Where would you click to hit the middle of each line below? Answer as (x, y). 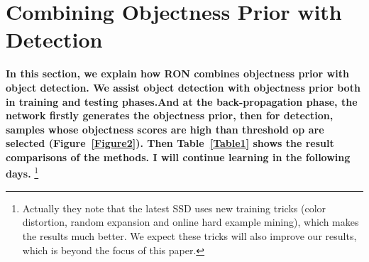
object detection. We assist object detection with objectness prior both (183, 87)
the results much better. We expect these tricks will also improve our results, (189, 235)
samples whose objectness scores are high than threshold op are (165, 129)
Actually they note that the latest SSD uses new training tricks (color (174, 208)
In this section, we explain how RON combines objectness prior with (177, 73)
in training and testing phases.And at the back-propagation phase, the (182, 101)
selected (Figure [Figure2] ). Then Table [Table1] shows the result (170, 143)
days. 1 (22, 173)
